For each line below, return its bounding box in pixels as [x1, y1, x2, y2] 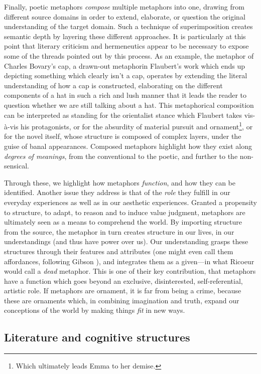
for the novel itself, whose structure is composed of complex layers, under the [4, 131, 241, 141]
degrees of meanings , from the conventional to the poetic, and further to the [4, 150, 238, 161]
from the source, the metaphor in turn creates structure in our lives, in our [4, 226, 234, 237]
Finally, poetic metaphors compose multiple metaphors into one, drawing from [4, 2, 244, 12]
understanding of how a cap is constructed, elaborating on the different [4, 80, 223, 90]
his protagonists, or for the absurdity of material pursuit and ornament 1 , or [21, 120, 253, 131]
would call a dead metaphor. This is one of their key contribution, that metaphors [4, 266, 256, 276]
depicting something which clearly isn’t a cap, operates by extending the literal [4, 70, 247, 81]
